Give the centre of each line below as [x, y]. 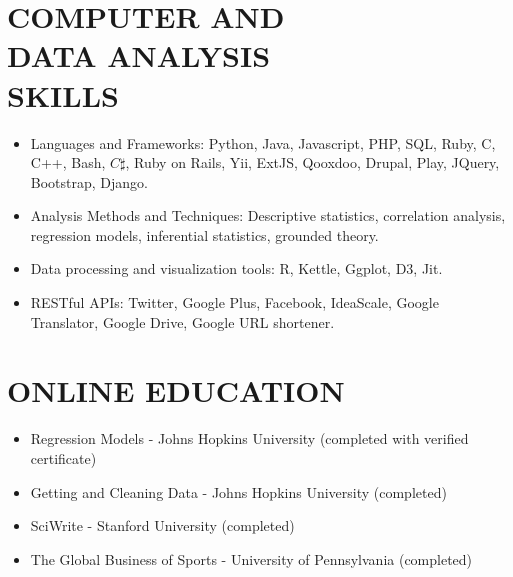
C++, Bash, [68, 162]
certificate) [63, 457]
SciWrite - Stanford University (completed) [162, 525]
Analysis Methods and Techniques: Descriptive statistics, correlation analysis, [268, 215]
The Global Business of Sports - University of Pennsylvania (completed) [251, 558]
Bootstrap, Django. [89, 181]
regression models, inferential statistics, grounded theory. [204, 234]
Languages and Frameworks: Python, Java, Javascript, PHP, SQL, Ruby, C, [263, 142]
